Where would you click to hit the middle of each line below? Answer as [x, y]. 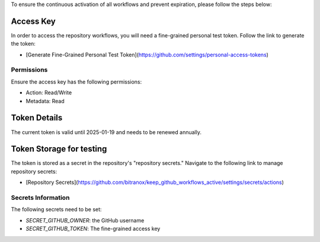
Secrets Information [40, 198]
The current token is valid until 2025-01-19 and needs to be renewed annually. [106, 132]
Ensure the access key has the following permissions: [76, 82]
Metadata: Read [45, 101]
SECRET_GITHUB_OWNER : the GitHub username [85, 220]
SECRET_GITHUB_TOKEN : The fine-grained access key [93, 229]
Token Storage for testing [59, 149]
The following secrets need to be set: [56, 209]
